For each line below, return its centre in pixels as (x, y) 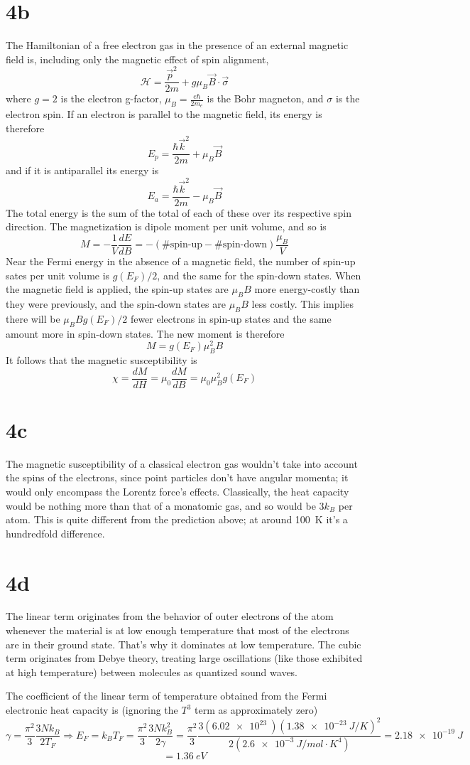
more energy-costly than (307, 289)
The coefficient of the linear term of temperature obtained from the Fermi (166, 696)
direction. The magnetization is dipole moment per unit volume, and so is (166, 226)
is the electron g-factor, (111, 98)
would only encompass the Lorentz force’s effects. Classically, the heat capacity (177, 491)
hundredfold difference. (55, 533)
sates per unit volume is (58, 275)
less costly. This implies (303, 303)
